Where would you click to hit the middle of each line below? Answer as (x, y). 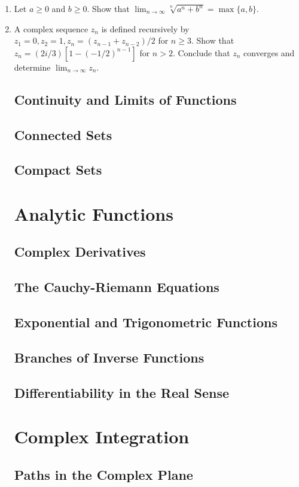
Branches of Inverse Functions (109, 357)
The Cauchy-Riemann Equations (117, 287)
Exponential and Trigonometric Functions (146, 322)
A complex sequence (51, 28)
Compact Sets (58, 170)
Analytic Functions (94, 213)
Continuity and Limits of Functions (125, 99)
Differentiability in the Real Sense (122, 392)
